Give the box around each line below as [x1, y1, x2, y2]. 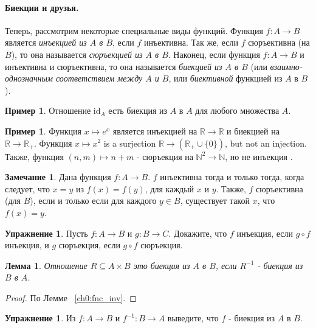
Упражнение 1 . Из [5, 312, 76, 324]
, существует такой [180, 194, 250, 207]
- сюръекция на [136, 150, 193, 162]
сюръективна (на [248, 36, 310, 49]
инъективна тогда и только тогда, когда [160, 170, 304, 183]
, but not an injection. [224, 136, 307, 149]
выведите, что [167, 312, 219, 324]
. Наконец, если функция [168, 47, 260, 60]
